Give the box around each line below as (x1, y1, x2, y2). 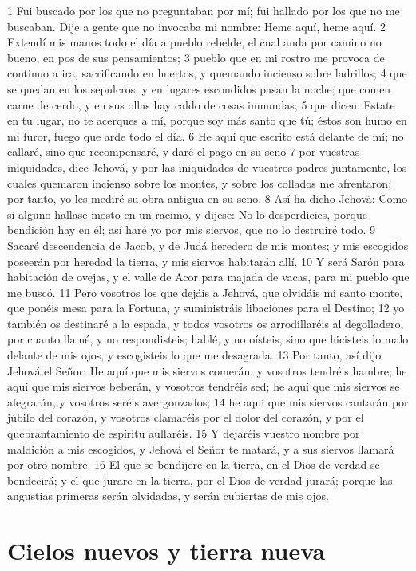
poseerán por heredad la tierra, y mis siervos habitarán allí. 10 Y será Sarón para (7, 252, 405, 269)
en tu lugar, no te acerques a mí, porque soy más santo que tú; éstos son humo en (7, 112, 407, 129)
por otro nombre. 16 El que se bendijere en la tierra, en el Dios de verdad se (7, 456, 380, 473)
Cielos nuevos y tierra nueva (7, 534, 326, 567)
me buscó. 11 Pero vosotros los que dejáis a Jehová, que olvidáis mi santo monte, (7, 284, 403, 300)
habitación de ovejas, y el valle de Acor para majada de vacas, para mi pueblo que (7, 268, 410, 285)
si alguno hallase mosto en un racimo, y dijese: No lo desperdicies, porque (7, 205, 367, 222)
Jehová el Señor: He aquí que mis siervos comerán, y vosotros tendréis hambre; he (7, 362, 407, 379)
